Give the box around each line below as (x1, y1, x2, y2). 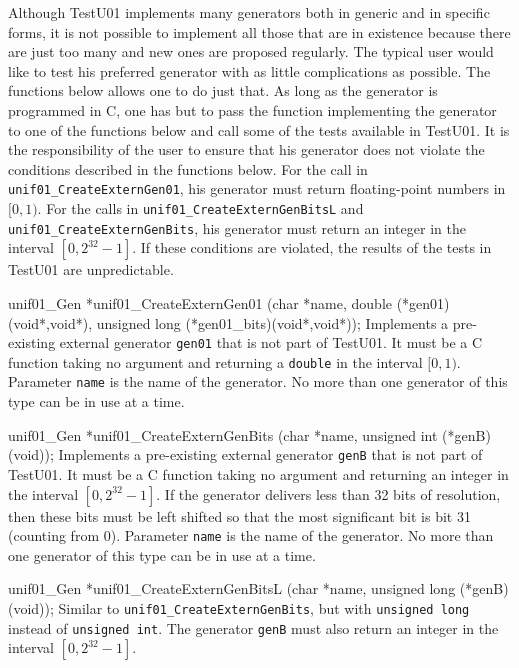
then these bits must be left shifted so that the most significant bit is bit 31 (8, 505, 471, 526)
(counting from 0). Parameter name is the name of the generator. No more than (8, 525, 494, 546)
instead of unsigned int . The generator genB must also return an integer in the (8, 617, 499, 638)
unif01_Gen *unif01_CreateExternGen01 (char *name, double (8, 292, 393, 313)
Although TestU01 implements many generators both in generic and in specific (8, 2, 490, 22)
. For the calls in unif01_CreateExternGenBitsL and (37, 198, 364, 218)
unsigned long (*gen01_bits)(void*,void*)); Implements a (96, 312, 449, 333)
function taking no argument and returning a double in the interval (8, 351, 423, 372)
